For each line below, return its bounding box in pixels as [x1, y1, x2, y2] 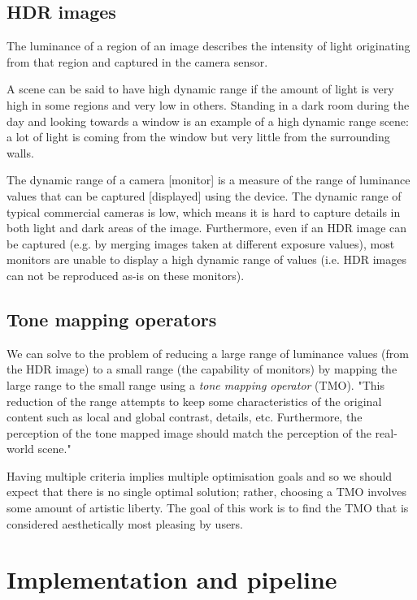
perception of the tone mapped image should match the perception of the [7, 424, 371, 441]
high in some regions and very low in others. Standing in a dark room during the [7, 96, 410, 113]
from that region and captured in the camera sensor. [7, 53, 268, 70]
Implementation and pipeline [7, 563, 337, 596]
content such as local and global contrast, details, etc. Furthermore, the [7, 408, 363, 425]
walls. [7, 144, 34, 161]
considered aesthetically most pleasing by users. [7, 515, 244, 532]
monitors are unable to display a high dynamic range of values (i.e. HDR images [7, 251, 406, 268]
